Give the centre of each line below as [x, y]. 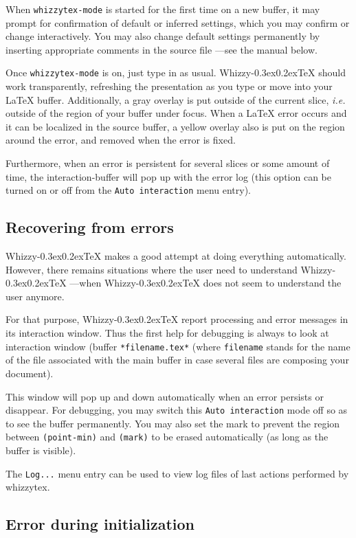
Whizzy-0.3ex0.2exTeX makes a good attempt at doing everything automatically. [176, 256]
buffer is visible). [41, 450]
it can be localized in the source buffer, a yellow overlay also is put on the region [175, 126]
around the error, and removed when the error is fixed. [121, 140]
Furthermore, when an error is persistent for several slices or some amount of [168, 163]
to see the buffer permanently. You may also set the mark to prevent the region [173, 423]
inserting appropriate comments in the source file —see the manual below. [162, 49]
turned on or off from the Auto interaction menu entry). [128, 190]
